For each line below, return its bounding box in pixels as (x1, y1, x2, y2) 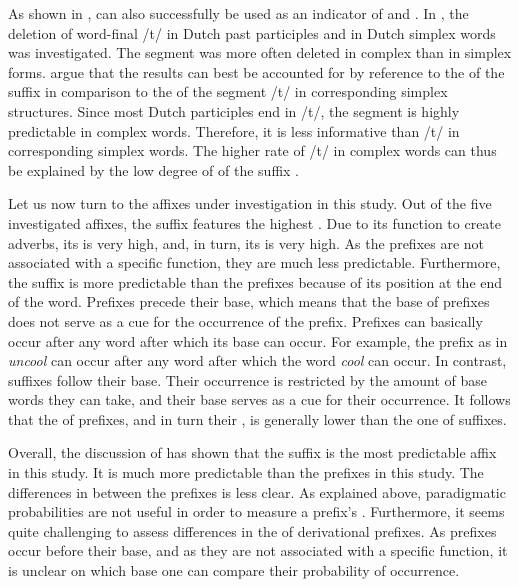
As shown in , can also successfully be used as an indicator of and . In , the (8, 3, 469, 23)
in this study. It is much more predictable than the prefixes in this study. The (8, 462, 484, 483)
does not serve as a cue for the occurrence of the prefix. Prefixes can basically (8, 310, 483, 331)
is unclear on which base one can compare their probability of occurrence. (8, 560, 460, 581)
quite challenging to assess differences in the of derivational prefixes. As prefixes (8, 520, 497, 541)
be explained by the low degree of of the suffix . (8, 159, 299, 180)
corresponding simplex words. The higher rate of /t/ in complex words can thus (8, 140, 497, 161)
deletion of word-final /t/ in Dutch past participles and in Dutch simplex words (8, 22, 496, 43)
